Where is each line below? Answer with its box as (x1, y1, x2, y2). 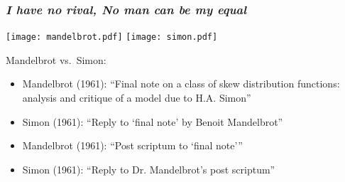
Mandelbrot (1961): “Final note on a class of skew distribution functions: (22, 76, 340, 91)
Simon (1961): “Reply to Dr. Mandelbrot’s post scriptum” (22, 161, 275, 176)
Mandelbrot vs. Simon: (6, 52, 106, 67)
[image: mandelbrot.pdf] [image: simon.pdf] (6, 32, 218, 43)
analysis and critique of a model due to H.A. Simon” (22, 90, 251, 105)
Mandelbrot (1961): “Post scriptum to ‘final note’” (22, 138, 243, 153)
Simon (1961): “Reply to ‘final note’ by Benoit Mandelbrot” (22, 114, 283, 129)
